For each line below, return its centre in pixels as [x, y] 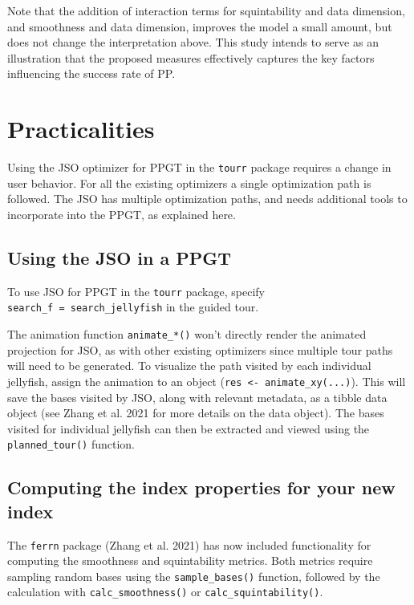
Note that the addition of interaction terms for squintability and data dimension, [206, 10]
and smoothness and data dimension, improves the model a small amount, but [200, 26]
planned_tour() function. [71, 444]
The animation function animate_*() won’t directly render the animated [187, 334]
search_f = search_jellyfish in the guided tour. [133, 307]
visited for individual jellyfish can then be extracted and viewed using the [189, 428]
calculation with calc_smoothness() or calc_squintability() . [165, 592]
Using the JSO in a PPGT [120, 257]
